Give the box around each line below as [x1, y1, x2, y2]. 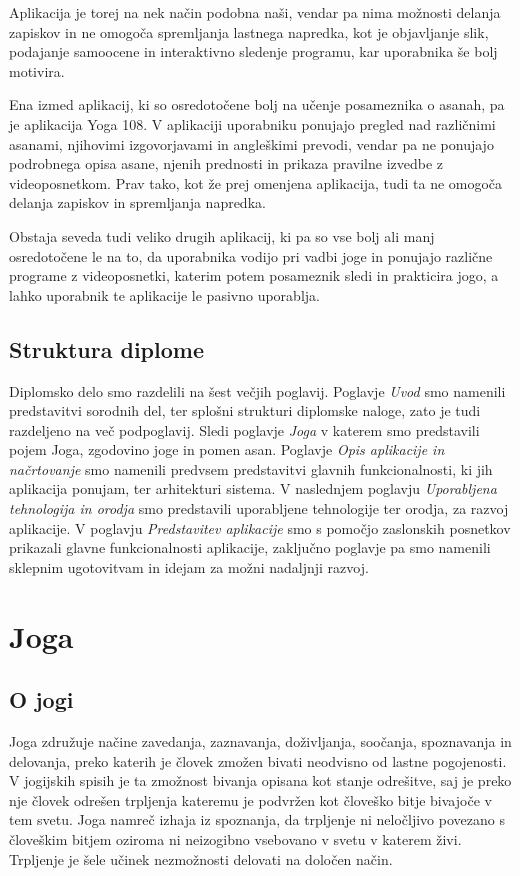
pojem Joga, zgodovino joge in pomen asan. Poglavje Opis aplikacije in [9, 439, 445, 460]
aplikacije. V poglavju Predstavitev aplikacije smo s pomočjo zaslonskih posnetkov [9, 517, 511, 538]
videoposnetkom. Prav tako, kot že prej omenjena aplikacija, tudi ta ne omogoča [9, 172, 503, 193]
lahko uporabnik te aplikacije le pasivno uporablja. [9, 284, 320, 305]
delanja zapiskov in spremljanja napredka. [9, 192, 266, 213]
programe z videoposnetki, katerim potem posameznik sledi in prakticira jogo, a [9, 265, 499, 286]
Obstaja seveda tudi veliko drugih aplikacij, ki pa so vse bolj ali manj [9, 225, 435, 246]
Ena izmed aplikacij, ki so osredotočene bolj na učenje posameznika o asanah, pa [9, 94, 505, 115]
